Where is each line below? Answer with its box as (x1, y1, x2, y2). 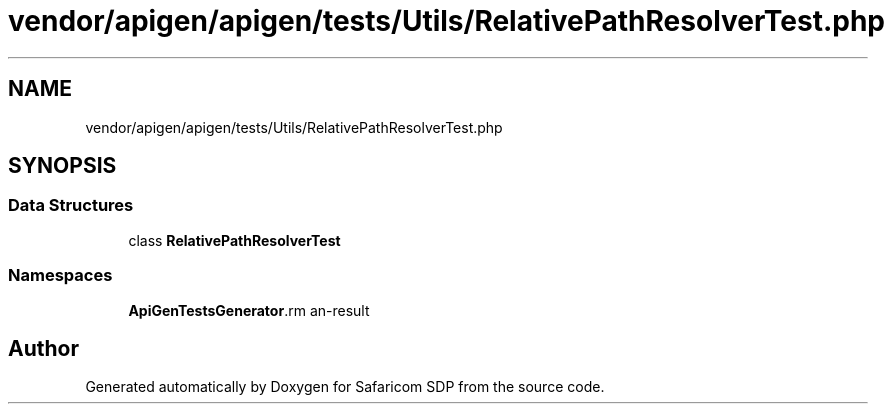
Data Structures (8, 195, 134, 216)
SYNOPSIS (8, 153, 117, 179)
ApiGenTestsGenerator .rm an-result (128, 301, 370, 319)
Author (8, 335, 79, 361)
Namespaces (8, 265, 113, 286)
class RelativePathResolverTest (128, 231, 341, 249)
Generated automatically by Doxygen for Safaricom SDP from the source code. (85, 378, 605, 396)
